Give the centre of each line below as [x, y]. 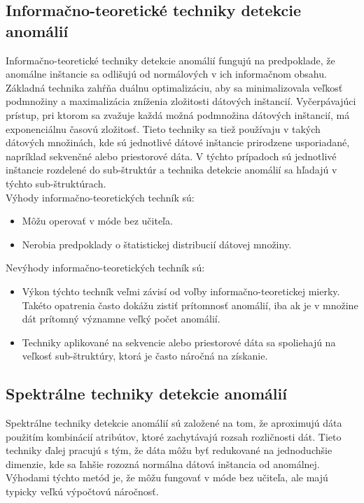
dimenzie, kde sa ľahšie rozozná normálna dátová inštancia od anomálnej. [163, 463]
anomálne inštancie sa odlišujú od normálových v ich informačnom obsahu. [166, 74]
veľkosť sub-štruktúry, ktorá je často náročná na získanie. [145, 356]
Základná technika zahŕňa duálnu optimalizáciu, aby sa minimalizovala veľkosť [174, 87]
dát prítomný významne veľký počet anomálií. [121, 319]
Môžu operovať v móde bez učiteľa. [97, 221]
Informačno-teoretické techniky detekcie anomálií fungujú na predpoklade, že [170, 60]
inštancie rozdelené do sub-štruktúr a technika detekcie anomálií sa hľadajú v [171, 170]
